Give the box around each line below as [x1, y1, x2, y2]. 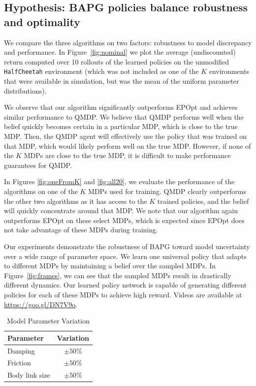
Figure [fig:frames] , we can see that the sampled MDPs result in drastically [4, 270, 231, 280]
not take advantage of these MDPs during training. [4, 225, 158, 235]
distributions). [4, 85, 47, 96]
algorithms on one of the [4, 186, 78, 196]
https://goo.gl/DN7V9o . [4, 299, 78, 309]
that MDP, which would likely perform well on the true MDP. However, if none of [4, 140, 251, 151]
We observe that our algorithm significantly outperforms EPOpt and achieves [4, 102, 238, 112]
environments [209, 66, 250, 76]
